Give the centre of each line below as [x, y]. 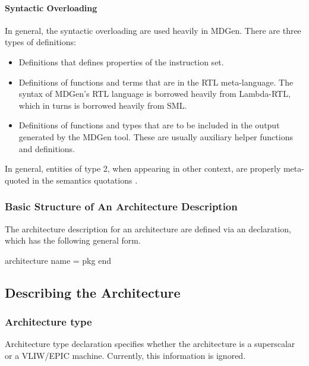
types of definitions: [40, 42]
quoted [17, 180]
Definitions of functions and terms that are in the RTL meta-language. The [156, 82]
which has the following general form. [73, 240]
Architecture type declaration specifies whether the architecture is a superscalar [150, 344]
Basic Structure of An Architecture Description [121, 206]
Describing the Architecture [93, 292]
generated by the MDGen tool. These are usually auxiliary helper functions [156, 136]
